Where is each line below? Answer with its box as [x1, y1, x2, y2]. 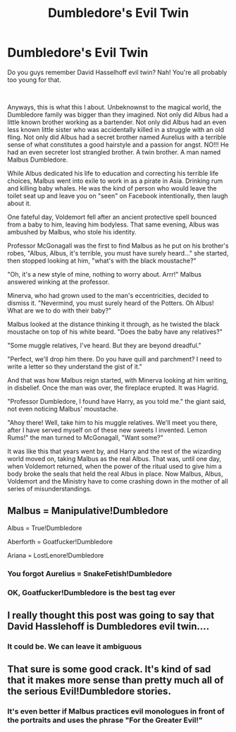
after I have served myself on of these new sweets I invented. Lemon [7, 426, 208, 434]
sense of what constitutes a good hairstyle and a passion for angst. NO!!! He [7, 140, 229, 149]
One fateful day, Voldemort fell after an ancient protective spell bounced [7, 212, 217, 221]
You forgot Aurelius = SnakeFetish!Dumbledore [7, 568, 173, 578]
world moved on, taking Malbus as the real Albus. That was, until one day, [7, 454, 222, 463]
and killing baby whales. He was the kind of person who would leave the [7, 184, 217, 192]
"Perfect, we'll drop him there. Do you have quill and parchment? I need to [7, 354, 222, 363]
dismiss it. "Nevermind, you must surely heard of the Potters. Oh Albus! [7, 299, 214, 307]
